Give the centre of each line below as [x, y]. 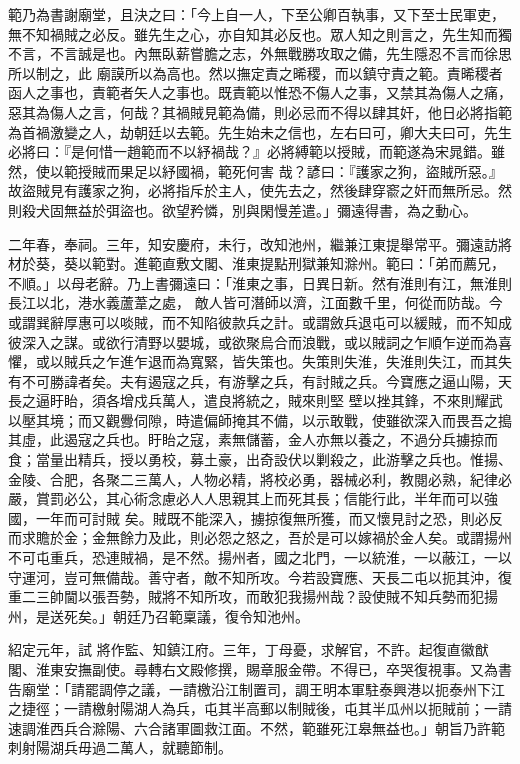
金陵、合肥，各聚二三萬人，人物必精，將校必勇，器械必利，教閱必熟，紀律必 [260, 478]
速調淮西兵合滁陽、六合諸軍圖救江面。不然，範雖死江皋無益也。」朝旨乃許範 [256, 727]
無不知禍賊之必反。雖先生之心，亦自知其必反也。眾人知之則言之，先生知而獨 [260, 33]
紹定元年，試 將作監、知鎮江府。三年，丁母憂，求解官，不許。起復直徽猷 [248, 649]
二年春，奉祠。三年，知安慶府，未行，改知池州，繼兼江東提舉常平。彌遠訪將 [260, 243]
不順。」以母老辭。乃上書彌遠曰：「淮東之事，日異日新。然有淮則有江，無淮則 [260, 282]
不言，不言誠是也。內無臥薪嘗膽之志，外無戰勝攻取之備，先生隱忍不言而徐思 [260, 53]
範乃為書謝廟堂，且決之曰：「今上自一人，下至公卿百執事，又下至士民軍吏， [256, 14]
